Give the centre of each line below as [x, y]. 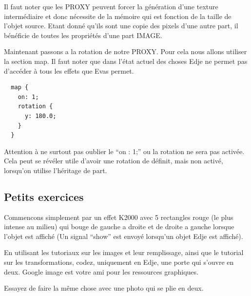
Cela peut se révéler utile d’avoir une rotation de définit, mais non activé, [114, 161]
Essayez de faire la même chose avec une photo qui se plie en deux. [104, 288]
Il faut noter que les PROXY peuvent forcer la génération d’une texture [111, 6]
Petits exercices [44, 196]
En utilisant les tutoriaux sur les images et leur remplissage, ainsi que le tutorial [124, 252]
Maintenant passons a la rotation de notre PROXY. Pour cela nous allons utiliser [125, 51]
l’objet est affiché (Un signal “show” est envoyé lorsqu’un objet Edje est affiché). [124, 236]
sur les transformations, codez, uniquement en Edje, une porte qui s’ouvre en [119, 262]
